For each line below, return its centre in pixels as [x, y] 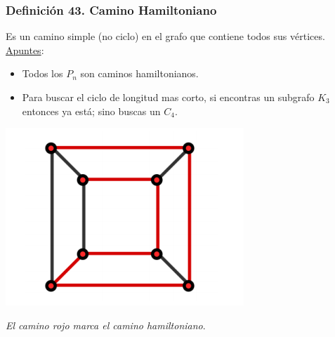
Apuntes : [25, 49]
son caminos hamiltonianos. [139, 73]
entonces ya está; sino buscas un [91, 111]
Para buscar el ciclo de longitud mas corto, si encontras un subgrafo [168, 97]
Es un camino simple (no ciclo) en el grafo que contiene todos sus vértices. [165, 36]
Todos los [42, 73]
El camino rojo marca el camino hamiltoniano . [106, 325]
